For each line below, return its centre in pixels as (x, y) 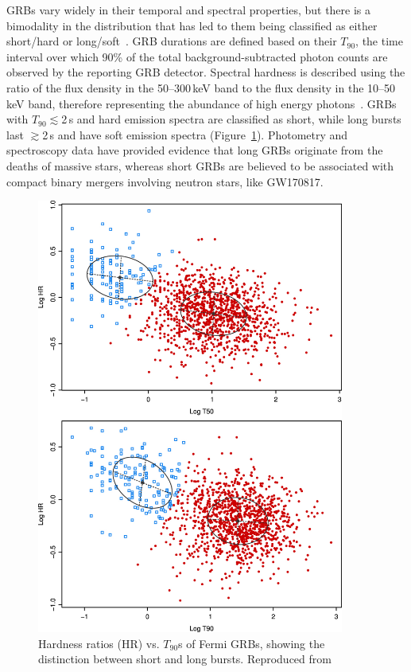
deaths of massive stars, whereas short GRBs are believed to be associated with (200, 165)
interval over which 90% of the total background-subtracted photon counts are (197, 56)
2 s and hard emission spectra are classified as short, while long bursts (231, 119)
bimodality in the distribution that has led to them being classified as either (192, 25)
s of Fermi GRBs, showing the (252, 643)
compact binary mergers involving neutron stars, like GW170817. (165, 181)
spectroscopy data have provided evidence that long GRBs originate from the (195, 150)
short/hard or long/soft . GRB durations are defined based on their (172, 41)
